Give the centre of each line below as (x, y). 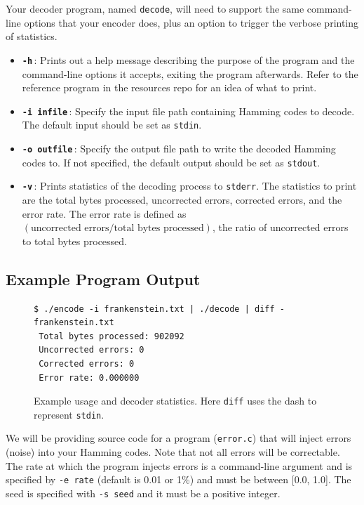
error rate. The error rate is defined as (104, 213)
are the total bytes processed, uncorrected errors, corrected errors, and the (182, 199)
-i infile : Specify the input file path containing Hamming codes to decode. (188, 111)
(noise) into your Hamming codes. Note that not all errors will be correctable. (173, 452)
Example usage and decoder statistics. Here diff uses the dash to (175, 401)
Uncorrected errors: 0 (92, 350)
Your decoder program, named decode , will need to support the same (155, 8)
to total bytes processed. (74, 241)
